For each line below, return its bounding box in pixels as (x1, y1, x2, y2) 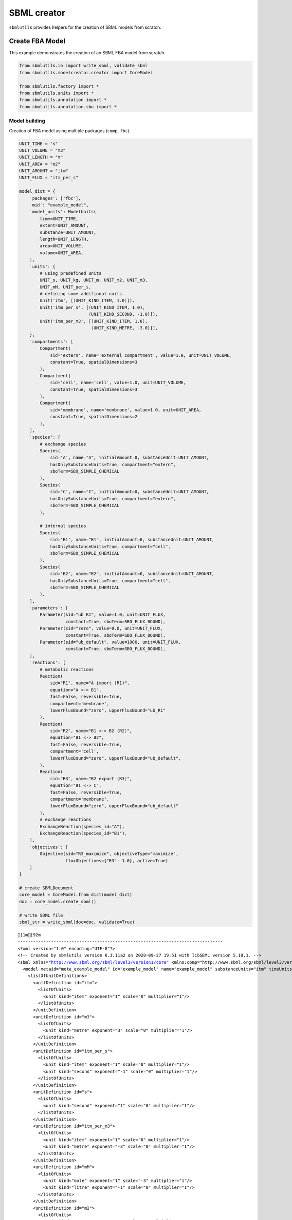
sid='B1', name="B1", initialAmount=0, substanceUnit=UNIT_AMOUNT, (50, 537, 215, 543)
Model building (9, 118, 46, 124)
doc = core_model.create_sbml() (19, 898, 97, 904)
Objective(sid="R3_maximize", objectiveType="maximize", (39, 851, 179, 856)
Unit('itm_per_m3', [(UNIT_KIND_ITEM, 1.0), (39, 318, 148, 324)
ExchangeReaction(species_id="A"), (39, 824, 125, 829)
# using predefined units (39, 270, 102, 276)
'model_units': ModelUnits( (29, 209, 97, 215)
